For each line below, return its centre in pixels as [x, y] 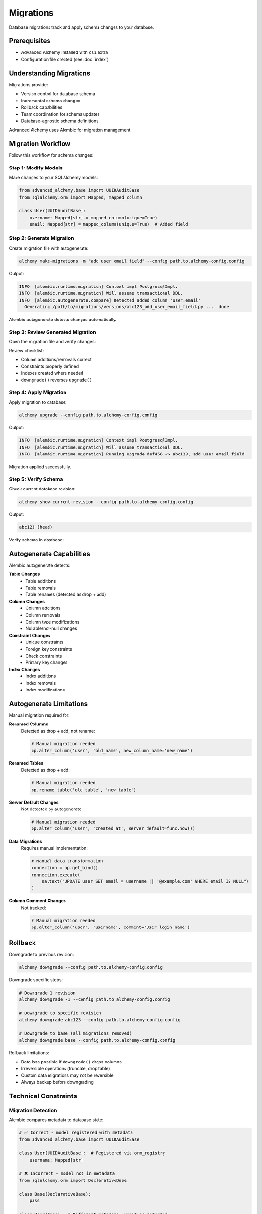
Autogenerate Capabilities [50, 554]
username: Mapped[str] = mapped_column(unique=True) [93, 218]
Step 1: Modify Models [36, 168]
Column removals [43, 615]
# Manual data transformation [67, 861]
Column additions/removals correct [56, 359]
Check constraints [44, 656]
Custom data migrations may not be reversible [67, 1075]
